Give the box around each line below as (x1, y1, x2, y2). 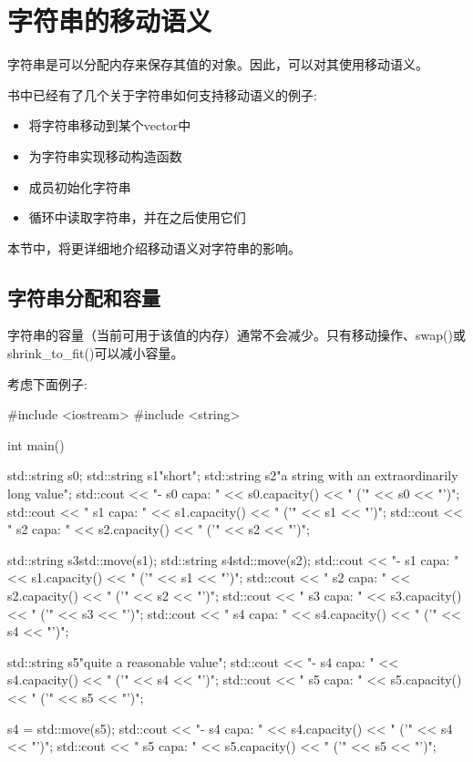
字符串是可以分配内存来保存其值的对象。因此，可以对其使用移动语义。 (7, 55, 428, 74)
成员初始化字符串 (28, 177, 131, 196)
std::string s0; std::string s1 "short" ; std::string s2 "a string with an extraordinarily (7, 466, 458, 485)
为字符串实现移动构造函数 (28, 146, 182, 165)
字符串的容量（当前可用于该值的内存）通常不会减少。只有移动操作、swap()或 (7, 325, 466, 345)
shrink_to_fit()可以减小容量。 (7, 344, 184, 363)
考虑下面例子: (7, 374, 87, 393)
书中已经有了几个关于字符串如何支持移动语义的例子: (7, 85, 317, 104)
